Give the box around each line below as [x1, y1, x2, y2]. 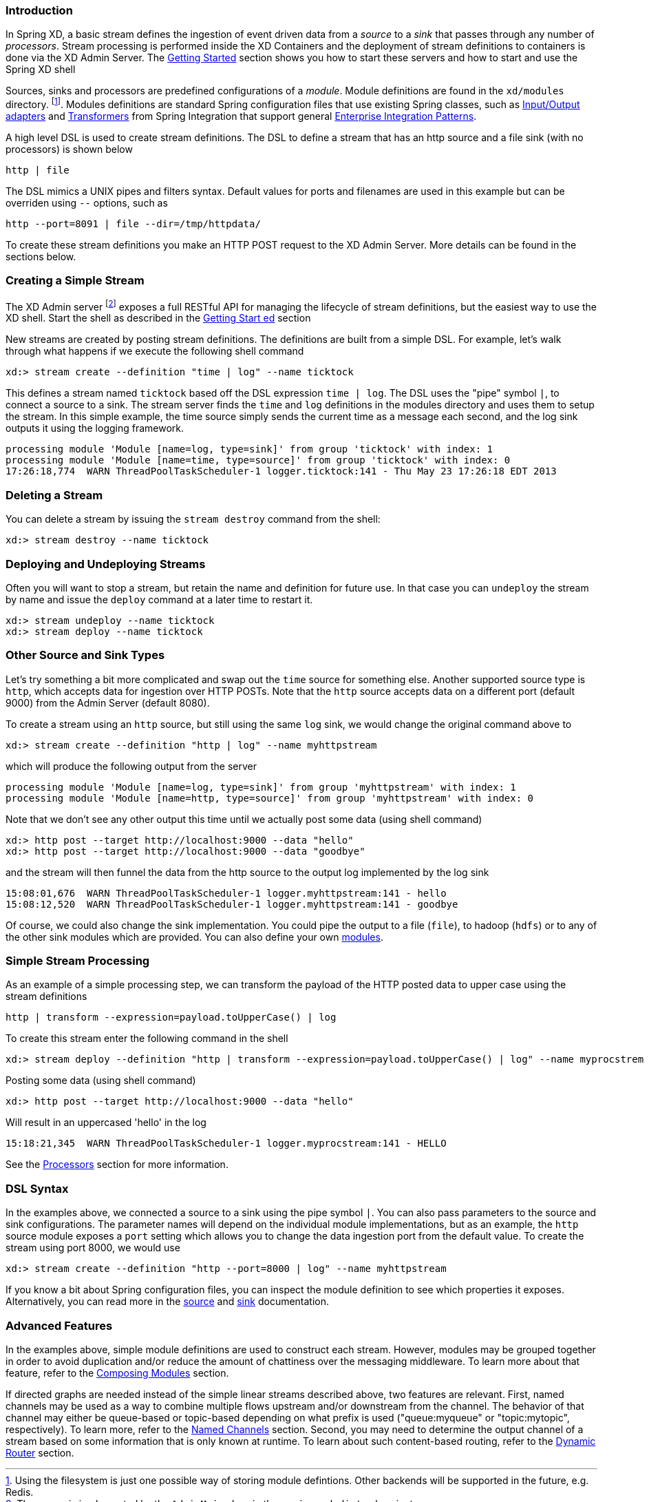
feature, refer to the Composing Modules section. [6, 1366, 229, 1379]
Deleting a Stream [6, 488, 103, 502]
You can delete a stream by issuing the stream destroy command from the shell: [6, 513, 381, 525]
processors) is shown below [6, 143, 133, 156]
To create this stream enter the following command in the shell [6, 1032, 288, 1045]
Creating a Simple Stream [6, 273, 145, 288]
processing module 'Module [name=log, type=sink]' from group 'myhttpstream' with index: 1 [6, 781, 516, 793]
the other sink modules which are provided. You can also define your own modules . [6, 930, 383, 943]
